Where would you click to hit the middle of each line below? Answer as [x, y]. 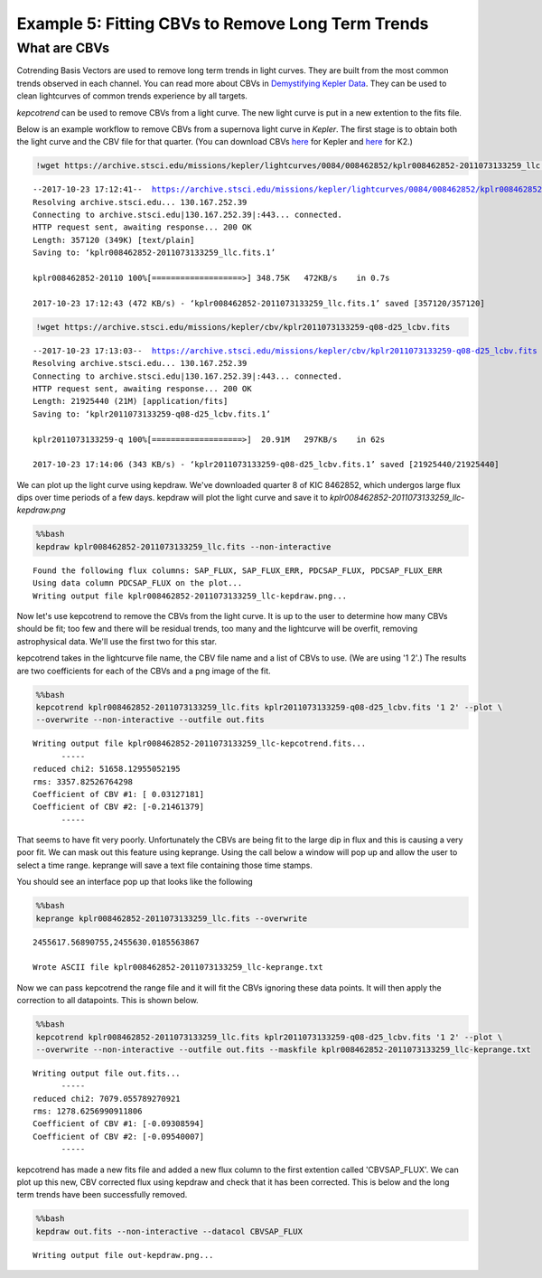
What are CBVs [63, 48]
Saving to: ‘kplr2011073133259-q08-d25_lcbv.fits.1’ [152, 414]
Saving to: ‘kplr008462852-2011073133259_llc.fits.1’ [154, 253]
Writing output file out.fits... [107, 1073]
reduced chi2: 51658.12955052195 [107, 769]
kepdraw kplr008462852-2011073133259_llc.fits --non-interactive [183, 546]
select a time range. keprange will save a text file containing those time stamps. [165, 865]
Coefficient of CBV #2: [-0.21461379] [119, 807]
